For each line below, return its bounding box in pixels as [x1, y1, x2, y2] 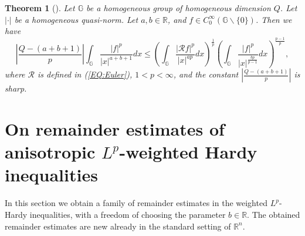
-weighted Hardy [119, 140, 257, 164]
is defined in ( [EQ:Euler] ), [38, 68, 133, 80]
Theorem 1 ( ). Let [5, 2, 75, 14]
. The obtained [247, 208, 300, 220]
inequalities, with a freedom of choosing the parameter [29, 208, 226, 220]
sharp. [5, 82, 27, 95]
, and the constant [173, 68, 239, 80]
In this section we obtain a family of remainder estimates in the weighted [5, 197, 267, 209]
